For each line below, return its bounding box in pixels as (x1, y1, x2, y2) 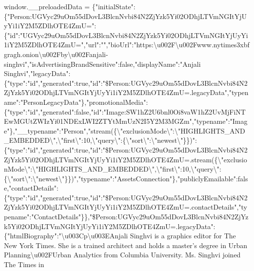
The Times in (4, 259, 44, 270)
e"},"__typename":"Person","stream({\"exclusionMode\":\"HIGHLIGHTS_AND (4, 125, 245, 135)
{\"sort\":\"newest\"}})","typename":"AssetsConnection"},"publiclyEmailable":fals (4, 173, 248, 183)
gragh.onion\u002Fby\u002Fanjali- (4, 49, 108, 59)
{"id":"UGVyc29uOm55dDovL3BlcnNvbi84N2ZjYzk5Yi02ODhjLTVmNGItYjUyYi (4, 30, 248, 40)
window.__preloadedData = (4, 1, 90, 11)
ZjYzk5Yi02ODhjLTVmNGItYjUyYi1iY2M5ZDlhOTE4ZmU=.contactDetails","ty (4, 202, 247, 212)
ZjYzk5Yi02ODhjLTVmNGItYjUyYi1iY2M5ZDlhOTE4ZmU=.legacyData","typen (4, 87, 249, 97)
